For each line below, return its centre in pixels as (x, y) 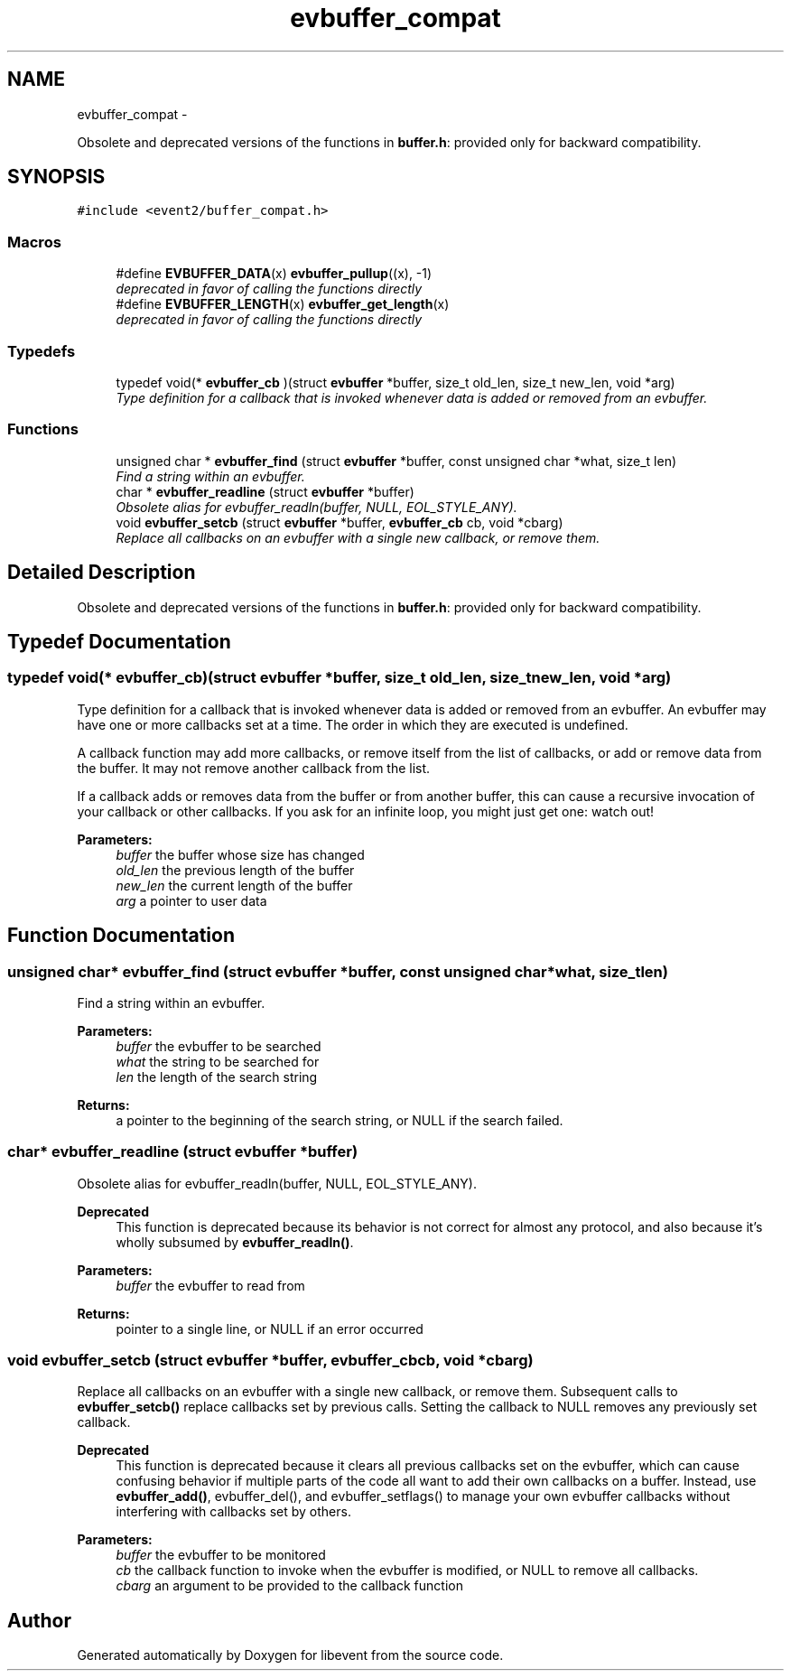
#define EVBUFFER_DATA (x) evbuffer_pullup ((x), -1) (274, 274)
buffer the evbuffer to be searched (219, 1046)
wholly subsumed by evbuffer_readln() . (235, 1242)
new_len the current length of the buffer (234, 885)
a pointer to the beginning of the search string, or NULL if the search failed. (340, 1120)
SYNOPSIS (56, 177)
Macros (34, 242)
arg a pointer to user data (191, 900)
